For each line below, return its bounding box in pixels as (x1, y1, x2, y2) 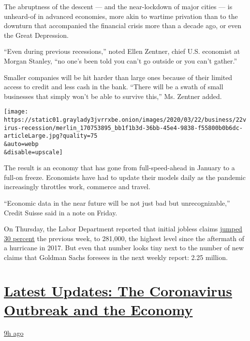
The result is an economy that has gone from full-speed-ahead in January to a (4, 162, 235, 173)
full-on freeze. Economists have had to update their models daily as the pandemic (4, 172, 246, 182)
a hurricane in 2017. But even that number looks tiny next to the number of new (4, 243, 244, 253)
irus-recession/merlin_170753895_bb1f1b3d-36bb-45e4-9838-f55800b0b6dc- (4, 124, 243, 131)
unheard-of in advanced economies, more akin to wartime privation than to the (4, 11, 238, 21)
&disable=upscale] (4, 148, 63, 156)
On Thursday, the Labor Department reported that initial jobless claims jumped (4, 224, 242, 234)
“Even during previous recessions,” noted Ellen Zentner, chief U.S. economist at (4, 46, 240, 56)
